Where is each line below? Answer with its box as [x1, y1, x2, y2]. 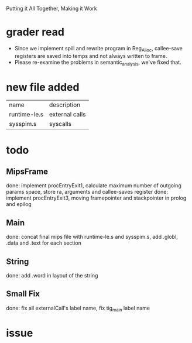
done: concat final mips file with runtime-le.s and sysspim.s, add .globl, [6, 234, 179, 241]
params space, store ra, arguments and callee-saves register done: [6, 188, 169, 195]
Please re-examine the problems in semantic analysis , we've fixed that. [14, 59, 181, 67]
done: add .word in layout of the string [6, 272, 98, 279]
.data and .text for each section [6, 239, 82, 246]
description [49, 101, 81, 109]
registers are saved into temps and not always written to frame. [14, 52, 167, 59]
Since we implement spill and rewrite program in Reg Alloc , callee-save [14, 44, 183, 53]
